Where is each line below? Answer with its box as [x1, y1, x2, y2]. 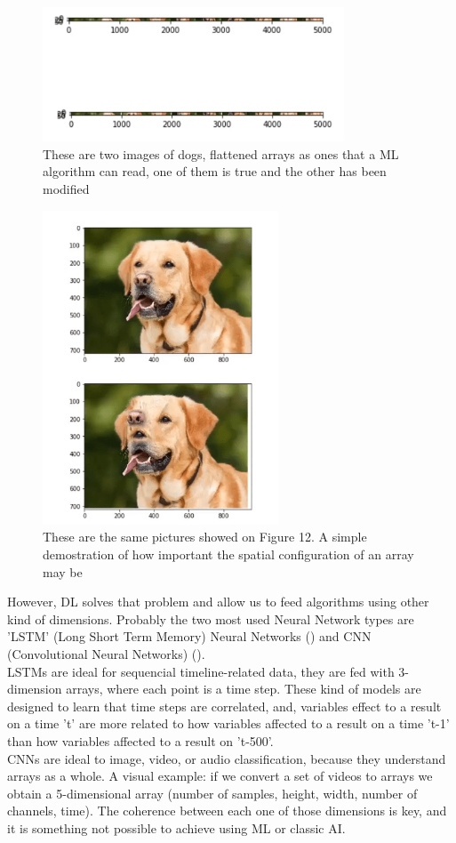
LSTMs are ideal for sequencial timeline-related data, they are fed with [7, 662, 395, 680]
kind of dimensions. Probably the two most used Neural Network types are [7, 609, 414, 628]
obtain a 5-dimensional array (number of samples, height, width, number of [7, 783, 418, 802]
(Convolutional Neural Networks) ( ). [7, 644, 205, 662]
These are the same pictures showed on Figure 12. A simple [43, 527, 367, 546]
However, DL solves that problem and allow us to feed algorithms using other [7, 592, 429, 611]
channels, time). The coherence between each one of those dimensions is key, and [7, 801, 447, 820]
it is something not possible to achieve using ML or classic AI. [7, 818, 346, 837]
